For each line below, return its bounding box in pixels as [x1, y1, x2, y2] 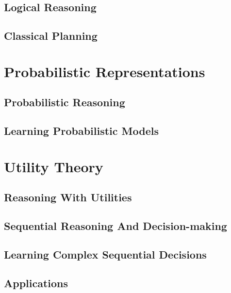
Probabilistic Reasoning [4, 95, 125, 110]
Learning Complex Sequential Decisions [4, 246, 207, 261]
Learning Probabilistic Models [4, 123, 159, 138]
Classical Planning [4, 28, 98, 43]
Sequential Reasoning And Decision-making [4, 218, 227, 233]
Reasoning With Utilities [4, 190, 132, 205]
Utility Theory [4, 156, 103, 176]
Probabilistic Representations [4, 61, 205, 81]
